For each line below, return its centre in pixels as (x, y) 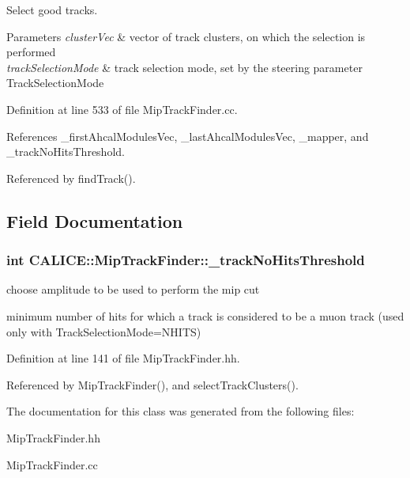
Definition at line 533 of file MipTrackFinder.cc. (122, 109)
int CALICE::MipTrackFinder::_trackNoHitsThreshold (186, 260)
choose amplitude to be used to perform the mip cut (133, 289)
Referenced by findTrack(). (71, 178)
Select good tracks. (52, 9)
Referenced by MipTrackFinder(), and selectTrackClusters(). (152, 384)
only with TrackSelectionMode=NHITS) (104, 331)
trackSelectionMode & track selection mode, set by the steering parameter (184, 67)
